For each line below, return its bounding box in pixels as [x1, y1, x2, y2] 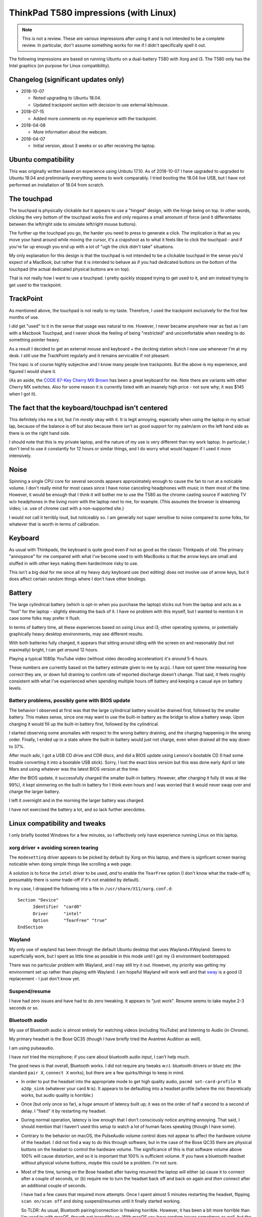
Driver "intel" [33, 911, 82, 916]
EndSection [17, 924, 44, 930]
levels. [9, 685, 22, 691]
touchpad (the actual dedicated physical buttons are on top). [9, 266, 131, 272]
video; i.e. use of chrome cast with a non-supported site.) [9, 505, 124, 511]
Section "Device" [17, 897, 59, 903]
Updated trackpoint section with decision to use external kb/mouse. [33, 102, 169, 108]
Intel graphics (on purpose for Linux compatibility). [9, 63, 111, 69]
